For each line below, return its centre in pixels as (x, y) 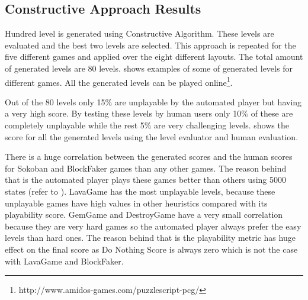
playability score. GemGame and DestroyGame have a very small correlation (144, 214)
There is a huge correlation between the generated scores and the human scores (149, 157)
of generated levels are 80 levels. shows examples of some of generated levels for (149, 68)
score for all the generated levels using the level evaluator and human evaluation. (152, 136)
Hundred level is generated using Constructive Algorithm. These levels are (139, 33)
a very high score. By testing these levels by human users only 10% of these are (149, 113)
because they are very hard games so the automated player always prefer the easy (153, 226)
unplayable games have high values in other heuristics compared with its (136, 203)
